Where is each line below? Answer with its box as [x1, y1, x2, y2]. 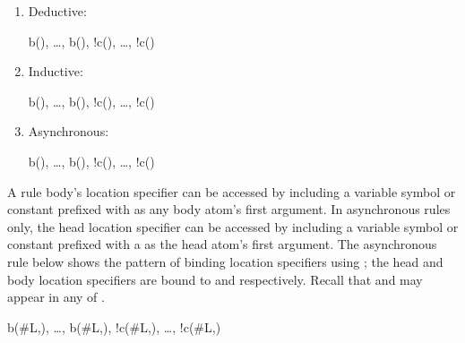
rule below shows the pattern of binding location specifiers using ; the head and [7, 252, 443, 270]
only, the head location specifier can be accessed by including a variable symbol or [7, 217, 459, 236]
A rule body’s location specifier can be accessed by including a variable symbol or [7, 182, 456, 201]
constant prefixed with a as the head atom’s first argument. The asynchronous [7, 235, 437, 253]
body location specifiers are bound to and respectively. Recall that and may [7, 270, 423, 288]
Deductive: [28, 2, 87, 20]
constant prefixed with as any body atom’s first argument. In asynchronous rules [7, 200, 451, 219]
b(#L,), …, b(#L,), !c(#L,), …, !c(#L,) [7, 317, 221, 336]
